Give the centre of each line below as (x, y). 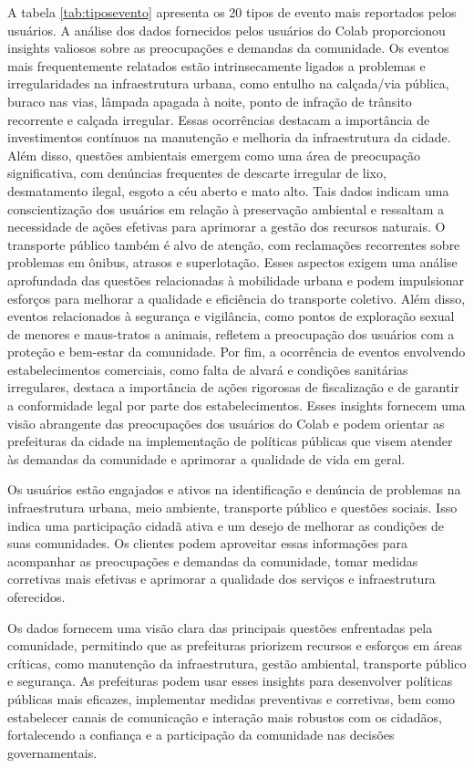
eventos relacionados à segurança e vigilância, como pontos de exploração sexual (231, 316)
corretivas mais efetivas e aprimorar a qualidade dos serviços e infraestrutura (222, 579)
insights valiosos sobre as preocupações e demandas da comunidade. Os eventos (228, 48)
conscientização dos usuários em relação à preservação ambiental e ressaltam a (226, 208)
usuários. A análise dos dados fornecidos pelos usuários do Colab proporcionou (227, 30)
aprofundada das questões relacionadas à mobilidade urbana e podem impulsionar (236, 280)
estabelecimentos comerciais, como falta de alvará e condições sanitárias (208, 369)
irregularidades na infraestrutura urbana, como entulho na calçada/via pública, (228, 83)
